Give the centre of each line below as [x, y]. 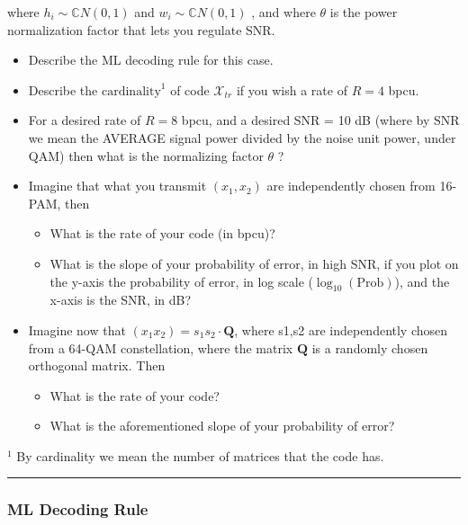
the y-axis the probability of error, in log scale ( [181, 281]
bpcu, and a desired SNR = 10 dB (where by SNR [320, 120]
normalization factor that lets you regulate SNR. [141, 29]
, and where [283, 12]
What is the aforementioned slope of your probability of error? [222, 426]
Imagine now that [77, 329]
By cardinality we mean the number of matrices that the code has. [200, 455]
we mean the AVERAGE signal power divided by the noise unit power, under [242, 137]
